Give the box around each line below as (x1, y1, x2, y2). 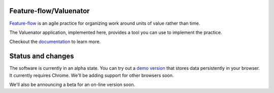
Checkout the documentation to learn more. (9, 38, 101, 45)
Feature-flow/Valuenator (9, 7, 90, 15)
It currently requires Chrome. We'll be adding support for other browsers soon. (9, 72, 174, 78)
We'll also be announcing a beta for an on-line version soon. (9, 81, 135, 87)
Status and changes (9, 52, 74, 61)
